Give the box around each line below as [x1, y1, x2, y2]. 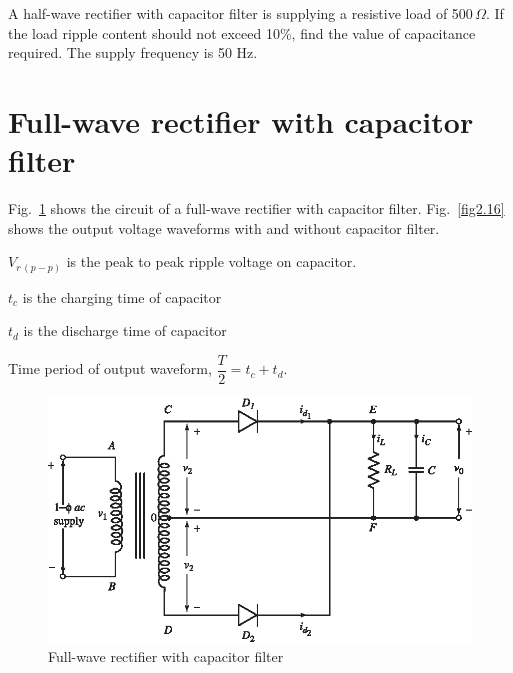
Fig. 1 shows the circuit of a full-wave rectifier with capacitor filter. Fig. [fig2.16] [8, 198, 505, 219]
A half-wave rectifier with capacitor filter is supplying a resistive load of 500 [8, 3, 473, 23]
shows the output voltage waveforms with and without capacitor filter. [8, 217, 440, 238]
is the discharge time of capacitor [23, 320, 227, 341]
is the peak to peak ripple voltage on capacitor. [66, 251, 357, 272]
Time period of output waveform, [8, 358, 212, 379]
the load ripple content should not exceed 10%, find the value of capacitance [8, 22, 476, 43]
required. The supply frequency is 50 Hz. [8, 42, 258, 63]
